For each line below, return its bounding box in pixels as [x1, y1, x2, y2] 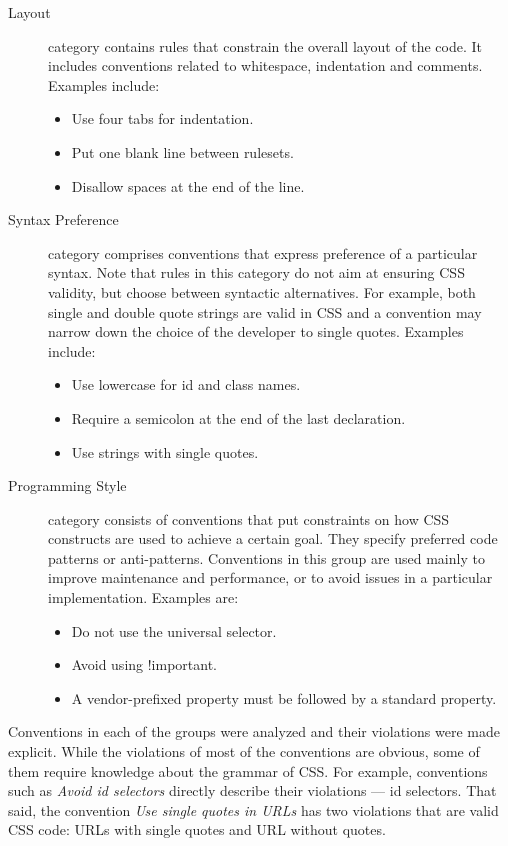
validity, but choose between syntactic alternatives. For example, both [48, 281, 476, 302]
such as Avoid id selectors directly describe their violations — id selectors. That [8, 780, 497, 801]
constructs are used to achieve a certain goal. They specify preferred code [48, 528, 498, 549]
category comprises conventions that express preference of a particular [48, 242, 478, 263]
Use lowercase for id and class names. [71, 374, 301, 395]
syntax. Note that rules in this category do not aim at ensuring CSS [48, 262, 465, 283]
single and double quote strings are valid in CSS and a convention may [48, 301, 482, 322]
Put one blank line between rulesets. [71, 141, 294, 162]
